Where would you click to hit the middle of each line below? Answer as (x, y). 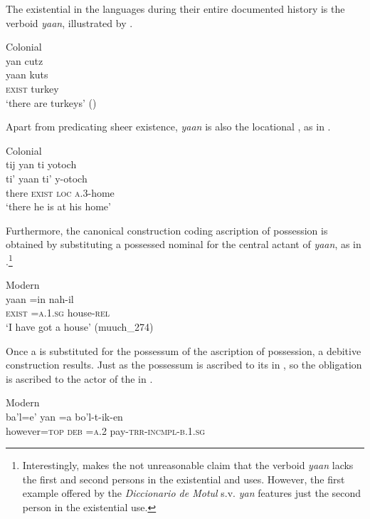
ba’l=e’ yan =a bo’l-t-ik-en (64, 416)
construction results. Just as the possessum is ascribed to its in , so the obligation (184, 365)
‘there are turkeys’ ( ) (51, 102)
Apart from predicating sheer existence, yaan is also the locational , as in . (168, 127)
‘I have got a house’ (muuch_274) (80, 326)
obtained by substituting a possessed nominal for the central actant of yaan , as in (184, 244)
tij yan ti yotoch (41, 164)
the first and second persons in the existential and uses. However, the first (184, 479)
